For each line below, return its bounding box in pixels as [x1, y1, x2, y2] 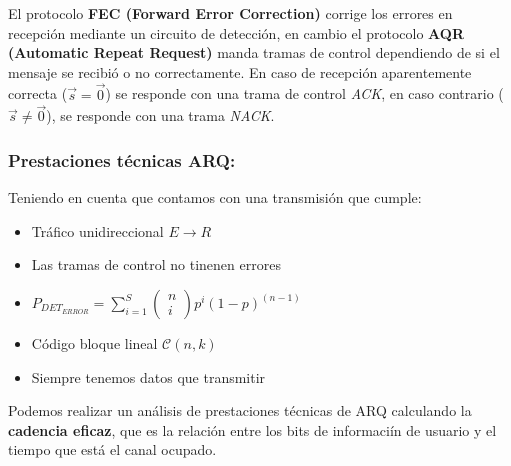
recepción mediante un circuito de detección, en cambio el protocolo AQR [8, 22, 464, 43]
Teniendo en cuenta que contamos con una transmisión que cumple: [8, 187, 422, 208]
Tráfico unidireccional [31, 220, 164, 241]
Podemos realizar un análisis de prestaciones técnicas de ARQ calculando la [8, 400, 472, 421]
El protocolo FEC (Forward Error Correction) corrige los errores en [8, 3, 453, 23]
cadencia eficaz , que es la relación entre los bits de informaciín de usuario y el [8, 419, 497, 440]
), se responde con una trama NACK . [46, 105, 275, 126]
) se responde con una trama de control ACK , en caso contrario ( [105, 83, 504, 104]
